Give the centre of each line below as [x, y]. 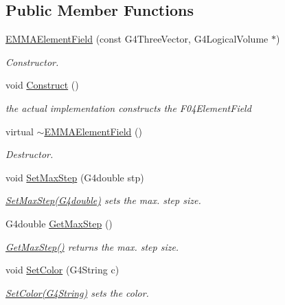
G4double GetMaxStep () [59, 223]
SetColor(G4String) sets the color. [77, 292]
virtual [20, 131]
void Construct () [42, 85]
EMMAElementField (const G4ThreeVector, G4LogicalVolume [137, 39]
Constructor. [32, 61]
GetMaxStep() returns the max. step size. [92, 246]
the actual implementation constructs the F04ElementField [128, 108]
